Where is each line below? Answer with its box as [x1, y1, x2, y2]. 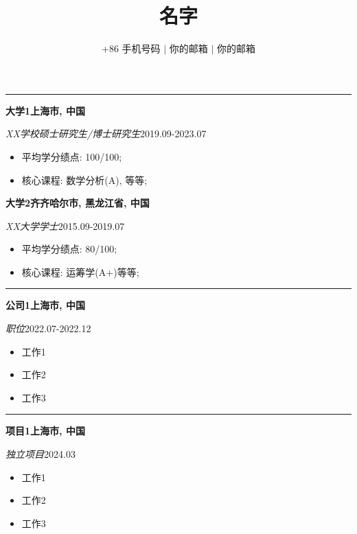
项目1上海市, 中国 [5, 423, 85, 438]
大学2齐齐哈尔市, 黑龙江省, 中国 [5, 196, 150, 210]
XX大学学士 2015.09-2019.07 [5, 218, 125, 233]
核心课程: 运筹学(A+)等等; [21, 264, 139, 279]
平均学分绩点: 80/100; [21, 242, 117, 256]
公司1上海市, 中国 [5, 298, 85, 312]
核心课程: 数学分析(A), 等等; [21, 172, 148, 187]
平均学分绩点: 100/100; [21, 149, 122, 163]
